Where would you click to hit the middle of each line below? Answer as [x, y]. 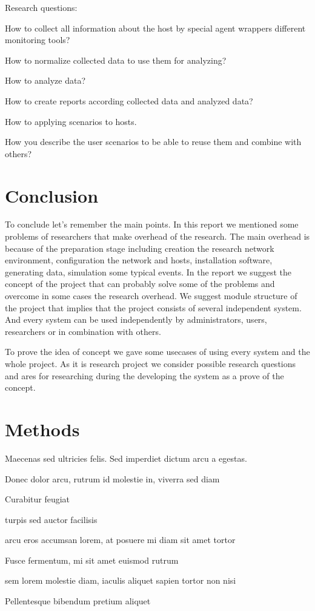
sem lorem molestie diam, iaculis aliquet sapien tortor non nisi [121, 580]
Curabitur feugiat [38, 499]
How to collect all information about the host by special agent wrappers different [155, 28]
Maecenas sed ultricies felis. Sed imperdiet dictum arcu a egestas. [126, 458]
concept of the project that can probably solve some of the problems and [140, 284]
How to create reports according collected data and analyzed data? [129, 100]
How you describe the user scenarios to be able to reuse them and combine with [153, 142]
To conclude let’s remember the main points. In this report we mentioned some [152, 224]
